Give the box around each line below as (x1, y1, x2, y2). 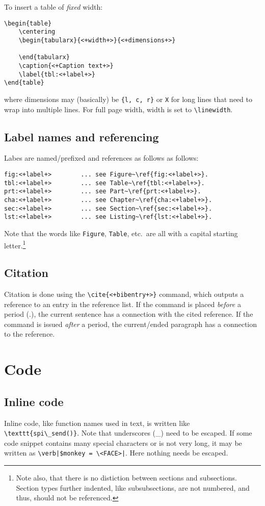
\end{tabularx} (18, 54, 70, 61)
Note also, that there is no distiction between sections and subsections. (16, 472, 237, 483)
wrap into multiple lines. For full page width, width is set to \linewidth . (4, 104, 233, 114)
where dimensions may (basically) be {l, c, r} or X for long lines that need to (4, 93, 252, 104)
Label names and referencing (4, 129, 159, 144)
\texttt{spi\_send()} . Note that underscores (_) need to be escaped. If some (4, 427, 252, 438)
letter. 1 (4, 238, 26, 250)
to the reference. (4, 328, 55, 339)
